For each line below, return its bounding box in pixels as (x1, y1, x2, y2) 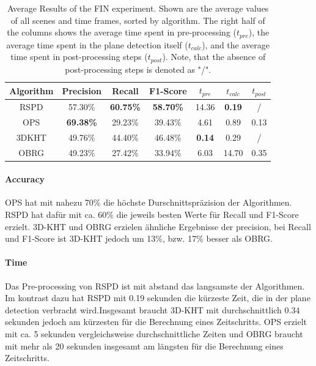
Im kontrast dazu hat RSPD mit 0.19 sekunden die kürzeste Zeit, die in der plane (5, 291, 310, 304)
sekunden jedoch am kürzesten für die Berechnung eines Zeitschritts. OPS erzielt (5, 315, 307, 328)
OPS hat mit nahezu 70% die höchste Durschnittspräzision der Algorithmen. (5, 196, 292, 209)
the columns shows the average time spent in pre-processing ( (7, 26, 237, 39)
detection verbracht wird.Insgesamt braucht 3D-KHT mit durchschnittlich (5, 303, 282, 316)
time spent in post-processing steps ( (10, 50, 148, 63)
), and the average (202, 38, 270, 51)
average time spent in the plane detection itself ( (6, 38, 188, 51)
